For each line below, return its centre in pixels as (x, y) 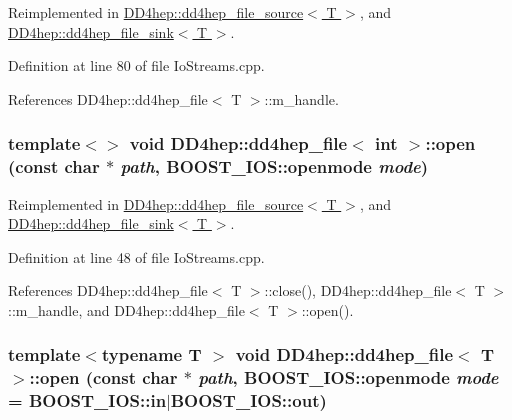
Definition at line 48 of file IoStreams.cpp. (136, 256)
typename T (151, 354)
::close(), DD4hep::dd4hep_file (358, 290)
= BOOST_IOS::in (87, 400)
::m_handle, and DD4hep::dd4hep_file (126, 309)
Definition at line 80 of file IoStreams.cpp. (136, 65)
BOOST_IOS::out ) (248, 400)
